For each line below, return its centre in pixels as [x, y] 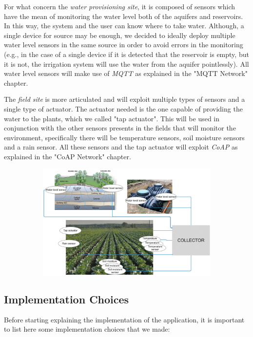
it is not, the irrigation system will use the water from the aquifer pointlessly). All [126, 64]
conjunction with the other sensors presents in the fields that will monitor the [120, 128]
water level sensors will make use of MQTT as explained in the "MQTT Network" [126, 73]
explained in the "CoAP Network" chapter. [68, 156]
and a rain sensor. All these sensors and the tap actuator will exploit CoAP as [121, 147]
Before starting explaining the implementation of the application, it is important [124, 319]
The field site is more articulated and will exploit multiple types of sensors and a [125, 99]
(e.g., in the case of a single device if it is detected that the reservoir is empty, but [126, 54]
